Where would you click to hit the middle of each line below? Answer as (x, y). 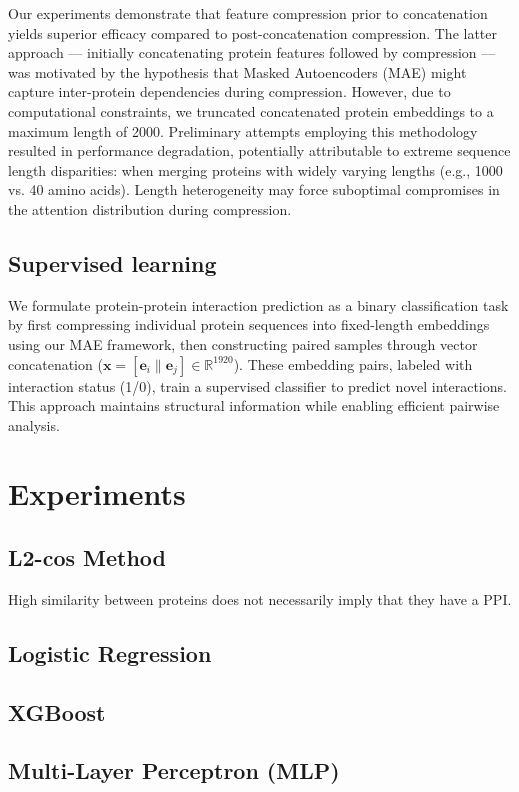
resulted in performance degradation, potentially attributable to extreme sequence (259, 150)
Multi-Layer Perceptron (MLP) (174, 770)
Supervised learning (112, 262)
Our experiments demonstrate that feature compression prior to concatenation (248, 13)
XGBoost (57, 711)
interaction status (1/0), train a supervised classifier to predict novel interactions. (257, 385)
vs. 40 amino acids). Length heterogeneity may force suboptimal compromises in (254, 189)
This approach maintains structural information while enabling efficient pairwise (254, 405)
